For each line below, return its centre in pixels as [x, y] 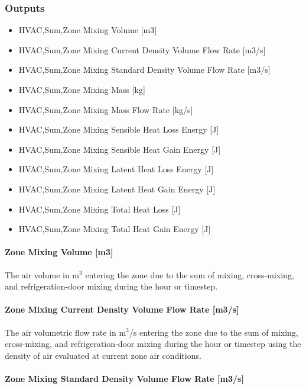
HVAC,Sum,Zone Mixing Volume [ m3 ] [88, 30]
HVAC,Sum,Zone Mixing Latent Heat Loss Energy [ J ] [116, 169]
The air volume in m [42, 274]
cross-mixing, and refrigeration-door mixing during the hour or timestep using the [153, 344]
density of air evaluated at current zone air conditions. [103, 355]
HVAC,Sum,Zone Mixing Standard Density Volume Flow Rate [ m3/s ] [144, 70]
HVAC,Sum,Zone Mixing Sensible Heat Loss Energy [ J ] [119, 129]
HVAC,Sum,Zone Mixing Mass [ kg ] [82, 89]
